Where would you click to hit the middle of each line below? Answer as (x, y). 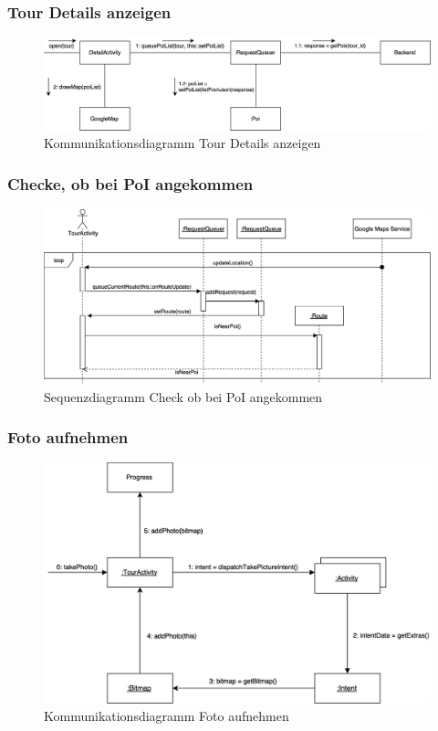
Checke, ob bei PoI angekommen (130, 183)
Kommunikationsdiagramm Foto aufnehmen (167, 716)
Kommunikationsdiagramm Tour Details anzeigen (182, 143)
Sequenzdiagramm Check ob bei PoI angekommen (183, 396)
